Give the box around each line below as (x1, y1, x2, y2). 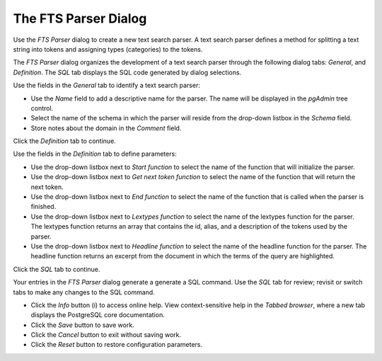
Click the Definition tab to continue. (13, 137, 116, 145)
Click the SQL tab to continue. (13, 265, 100, 273)
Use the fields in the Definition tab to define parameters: (13, 149, 177, 159)
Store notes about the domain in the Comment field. (30, 124, 182, 132)
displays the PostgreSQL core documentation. (30, 311, 166, 319)
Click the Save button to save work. (30, 321, 134, 329)
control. (30, 103, 54, 113)
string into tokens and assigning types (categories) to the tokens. (13, 45, 203, 53)
